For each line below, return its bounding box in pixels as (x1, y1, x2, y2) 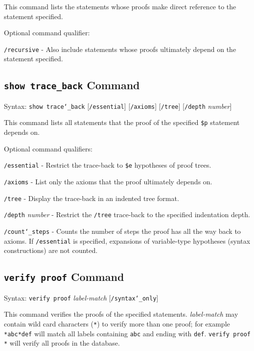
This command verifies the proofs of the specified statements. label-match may (4, 309, 238, 319)
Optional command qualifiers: (4, 143, 92, 153)
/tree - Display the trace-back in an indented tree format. (4, 193, 179, 203)
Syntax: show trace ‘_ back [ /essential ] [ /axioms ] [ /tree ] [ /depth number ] (4, 100, 232, 111)
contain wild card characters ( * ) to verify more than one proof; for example (4, 318, 230, 328)
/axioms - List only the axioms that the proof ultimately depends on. (4, 176, 212, 186)
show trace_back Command (4, 77, 140, 93)
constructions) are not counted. (4, 245, 98, 255)
